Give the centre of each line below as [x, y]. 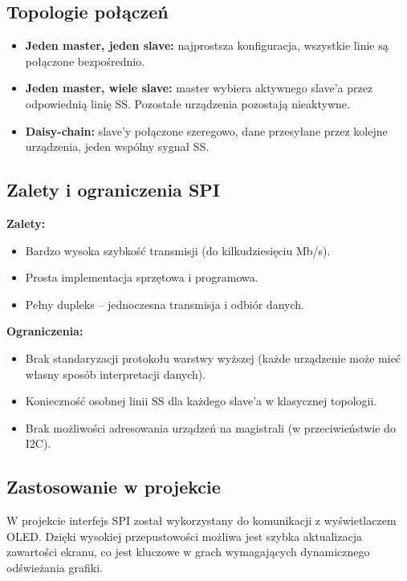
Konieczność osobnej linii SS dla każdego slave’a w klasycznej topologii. [201, 401]
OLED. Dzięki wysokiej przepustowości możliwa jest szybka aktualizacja [184, 536]
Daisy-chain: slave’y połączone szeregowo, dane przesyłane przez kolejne [206, 130]
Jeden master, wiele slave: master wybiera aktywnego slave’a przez [199, 88]
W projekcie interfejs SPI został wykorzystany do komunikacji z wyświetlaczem [201, 520]
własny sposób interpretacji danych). [116, 374]
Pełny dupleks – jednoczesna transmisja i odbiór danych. [165, 304]
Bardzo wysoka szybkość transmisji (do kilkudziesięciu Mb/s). [178, 250]
